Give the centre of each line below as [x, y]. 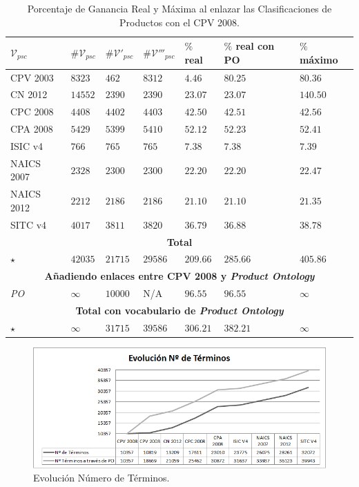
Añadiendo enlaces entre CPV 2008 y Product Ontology [179, 276]
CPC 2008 [32, 112]
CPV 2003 [32, 77]
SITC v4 [29, 224]
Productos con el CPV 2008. [179, 22]
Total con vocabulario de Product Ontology [179, 310]
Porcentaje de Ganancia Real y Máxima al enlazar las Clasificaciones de [179, 8]
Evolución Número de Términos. [101, 478]
